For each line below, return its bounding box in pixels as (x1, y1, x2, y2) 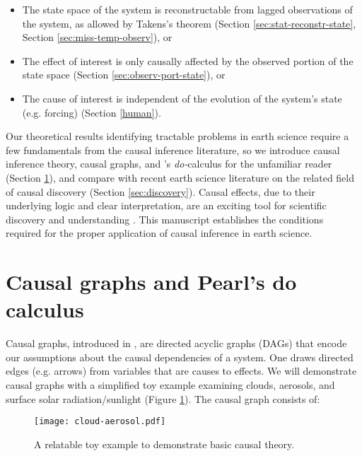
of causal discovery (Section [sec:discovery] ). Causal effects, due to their (6, 184, 315, 199)
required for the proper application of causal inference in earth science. (6, 226, 313, 240)
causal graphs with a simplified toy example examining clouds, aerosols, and (6, 378, 335, 392)
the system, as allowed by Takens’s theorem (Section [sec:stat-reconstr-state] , (22, 16, 356, 30)
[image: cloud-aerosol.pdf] (34, 416, 166, 427)
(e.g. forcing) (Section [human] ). (22, 105, 161, 119)
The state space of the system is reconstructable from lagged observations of (22, 2, 353, 16)
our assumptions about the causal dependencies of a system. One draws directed (6, 349, 354, 364)
